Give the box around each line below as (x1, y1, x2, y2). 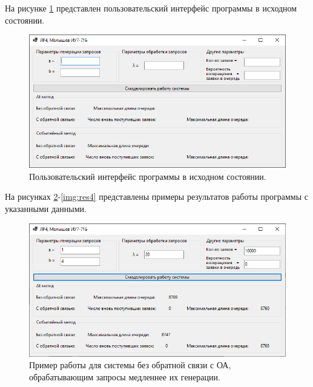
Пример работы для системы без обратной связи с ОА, (29, 359, 231, 371)
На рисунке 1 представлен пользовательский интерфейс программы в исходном (5, 2, 297, 14)
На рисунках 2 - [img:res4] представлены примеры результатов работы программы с (5, 190, 308, 203)
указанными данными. (5, 202, 87, 214)
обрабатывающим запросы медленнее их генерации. (29, 370, 220, 383)
